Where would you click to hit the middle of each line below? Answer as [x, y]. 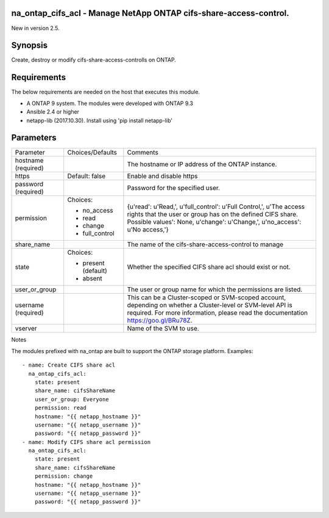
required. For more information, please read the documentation [217, 313]
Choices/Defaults [92, 153]
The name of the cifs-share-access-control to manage [205, 244]
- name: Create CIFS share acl [69, 365]
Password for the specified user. [174, 188]
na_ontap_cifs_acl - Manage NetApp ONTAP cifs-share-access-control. [150, 13]
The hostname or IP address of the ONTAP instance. [202, 164]
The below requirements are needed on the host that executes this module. [106, 92]
